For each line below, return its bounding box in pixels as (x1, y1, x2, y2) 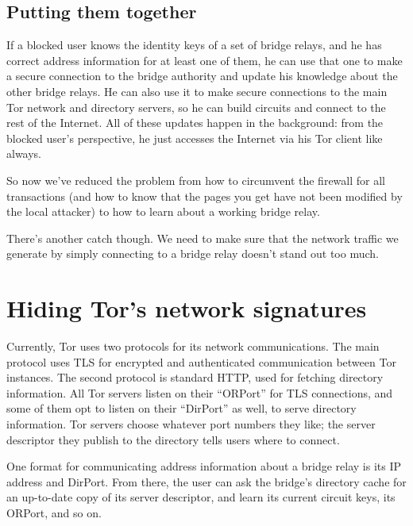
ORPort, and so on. (6, 504, 102, 520)
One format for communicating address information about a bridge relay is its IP (6, 458, 401, 474)
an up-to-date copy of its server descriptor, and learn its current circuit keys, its (6, 489, 396, 505)
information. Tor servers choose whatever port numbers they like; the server (6, 416, 376, 432)
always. (6, 145, 42, 162)
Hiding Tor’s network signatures (6, 292, 367, 324)
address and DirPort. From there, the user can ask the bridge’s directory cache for (6, 473, 407, 490)
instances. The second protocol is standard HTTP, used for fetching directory (6, 369, 384, 386)
